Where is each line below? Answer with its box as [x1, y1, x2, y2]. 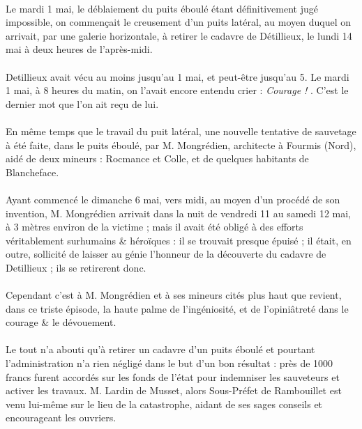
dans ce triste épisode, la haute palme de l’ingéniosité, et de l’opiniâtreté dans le [6, 301, 349, 315]
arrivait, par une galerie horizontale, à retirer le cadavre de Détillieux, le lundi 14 [6, 28, 352, 42]
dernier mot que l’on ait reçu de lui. [6, 96, 159, 111]
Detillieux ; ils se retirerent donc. [6, 260, 146, 274]
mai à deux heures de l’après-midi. [6, 42, 153, 56]
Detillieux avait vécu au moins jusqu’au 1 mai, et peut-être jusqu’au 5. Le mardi [6, 69, 349, 84]
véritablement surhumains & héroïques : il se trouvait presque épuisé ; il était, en [6, 233, 352, 247]
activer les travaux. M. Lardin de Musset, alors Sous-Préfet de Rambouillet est [6, 383, 342, 398]
